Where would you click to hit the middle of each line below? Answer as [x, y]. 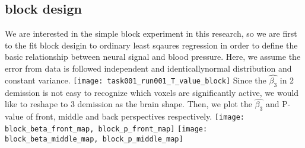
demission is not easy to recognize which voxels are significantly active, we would [152, 92]
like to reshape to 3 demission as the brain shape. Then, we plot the [128, 104]
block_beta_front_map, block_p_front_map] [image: [106, 129]
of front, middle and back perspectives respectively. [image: [135, 116]
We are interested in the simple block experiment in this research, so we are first [151, 33]
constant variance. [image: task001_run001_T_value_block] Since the [136, 80]
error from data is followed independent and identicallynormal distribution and [148, 68]
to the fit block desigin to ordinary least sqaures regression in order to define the [151, 45]
